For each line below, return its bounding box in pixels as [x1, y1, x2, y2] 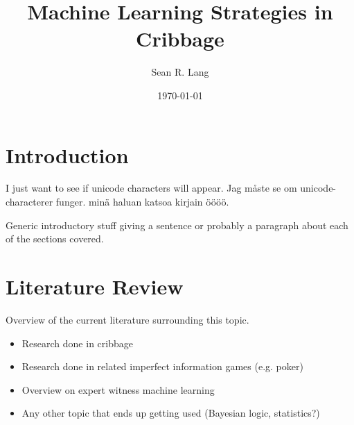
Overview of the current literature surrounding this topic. [6, 312, 249, 326]
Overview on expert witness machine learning [21, 382, 215, 397]
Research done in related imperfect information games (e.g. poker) [21, 359, 303, 374]
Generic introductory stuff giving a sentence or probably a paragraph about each [6, 217, 348, 232]
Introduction [6, 140, 129, 169]
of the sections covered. [6, 231, 104, 246]
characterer [6, 194, 53, 209]
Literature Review [6, 272, 184, 300]
